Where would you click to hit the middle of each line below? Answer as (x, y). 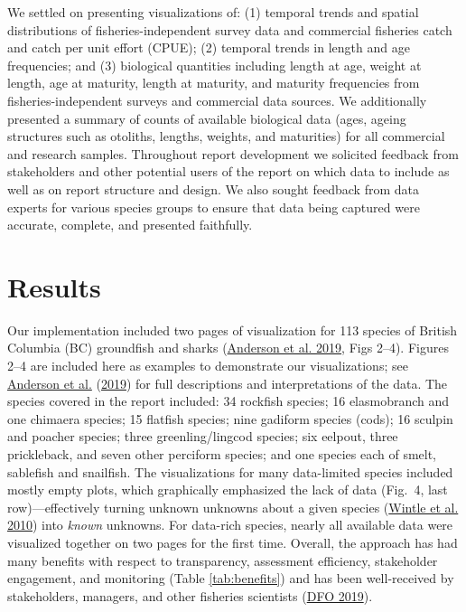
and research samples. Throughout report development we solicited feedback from (233, 153)
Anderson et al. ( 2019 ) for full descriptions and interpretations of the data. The (228, 383)
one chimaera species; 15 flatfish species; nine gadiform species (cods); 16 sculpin (230, 418)
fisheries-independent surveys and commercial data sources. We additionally (217, 100)
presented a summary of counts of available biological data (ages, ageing (207, 118)
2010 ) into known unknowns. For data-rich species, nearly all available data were (230, 525)
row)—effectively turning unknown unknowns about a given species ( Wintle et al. (233, 507)
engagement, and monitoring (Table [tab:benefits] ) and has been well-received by (231, 578)
